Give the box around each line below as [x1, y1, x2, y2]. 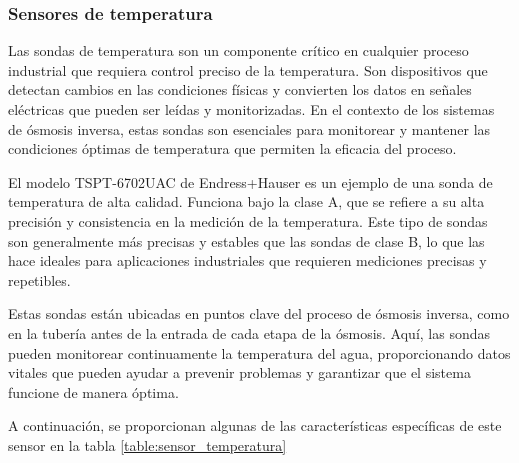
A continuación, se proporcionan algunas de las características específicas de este [8, 415, 502, 436]
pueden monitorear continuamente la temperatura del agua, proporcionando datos [8, 342, 511, 363]
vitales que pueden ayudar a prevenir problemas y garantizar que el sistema [8, 362, 471, 383]
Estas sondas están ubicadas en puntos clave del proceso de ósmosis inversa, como [8, 303, 510, 324]
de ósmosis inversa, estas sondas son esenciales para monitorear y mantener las [8, 118, 491, 139]
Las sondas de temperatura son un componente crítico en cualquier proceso [8, 40, 469, 61]
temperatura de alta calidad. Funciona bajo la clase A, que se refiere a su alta [8, 191, 485, 212]
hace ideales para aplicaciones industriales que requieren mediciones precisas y [8, 250, 487, 271]
